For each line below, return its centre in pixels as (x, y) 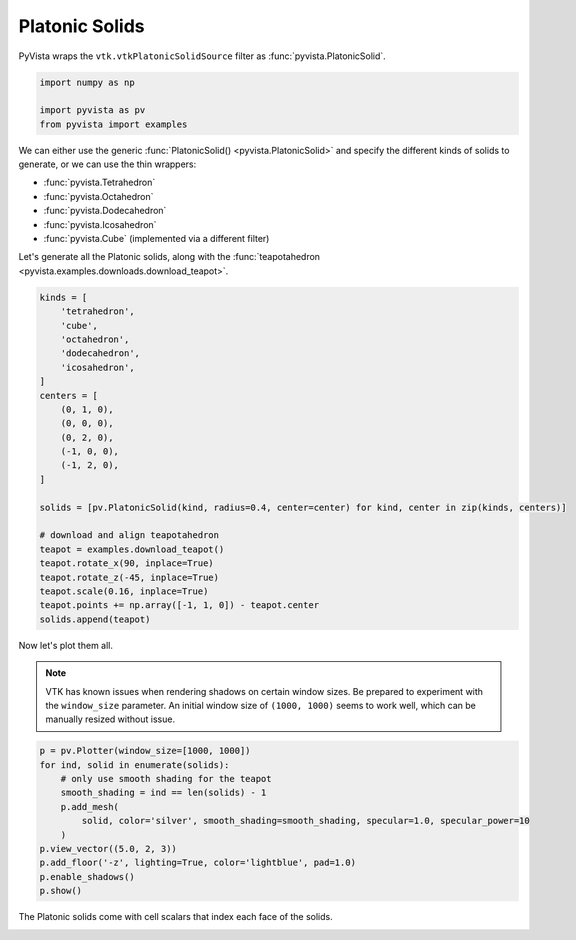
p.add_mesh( (90, 806)
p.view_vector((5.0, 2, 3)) (108, 849)
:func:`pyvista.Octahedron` (98, 196)
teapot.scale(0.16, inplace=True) (124, 591)
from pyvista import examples (113, 124)
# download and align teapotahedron (129, 535)
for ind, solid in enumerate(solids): (134, 764)
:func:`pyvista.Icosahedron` (100, 224)
